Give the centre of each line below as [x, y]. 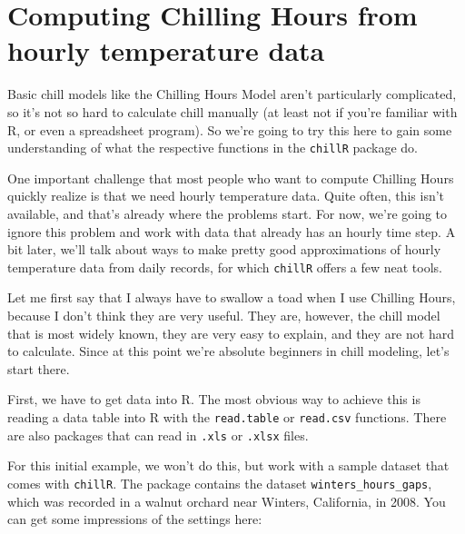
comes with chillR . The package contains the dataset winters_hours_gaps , [220, 483]
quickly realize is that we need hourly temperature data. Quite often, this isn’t [226, 196]
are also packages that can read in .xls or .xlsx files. [158, 435]
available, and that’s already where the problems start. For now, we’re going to [228, 213]
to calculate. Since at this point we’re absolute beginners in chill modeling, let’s [228, 351]
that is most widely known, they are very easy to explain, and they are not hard [231, 333]
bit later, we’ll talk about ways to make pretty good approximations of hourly [224, 249]
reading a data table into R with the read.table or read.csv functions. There [227, 416]
